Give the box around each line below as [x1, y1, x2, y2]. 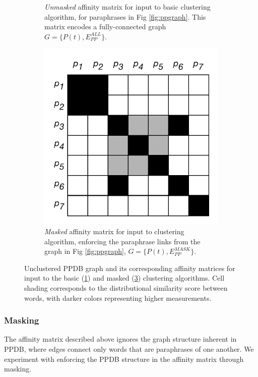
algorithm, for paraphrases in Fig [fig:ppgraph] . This [44, 11, 206, 22]
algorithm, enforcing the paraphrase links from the [44, 236, 201, 246]
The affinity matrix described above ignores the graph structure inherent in [4, 334, 237, 344]
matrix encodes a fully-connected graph [44, 21, 166, 32]
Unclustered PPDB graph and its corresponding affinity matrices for [24, 262, 235, 273]
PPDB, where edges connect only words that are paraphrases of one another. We [4, 344, 254, 354]
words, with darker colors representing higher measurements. [24, 292, 212, 303]
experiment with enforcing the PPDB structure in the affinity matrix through [4, 353, 244, 364]
